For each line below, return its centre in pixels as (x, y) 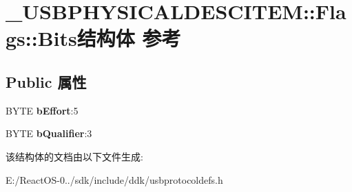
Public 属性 (46, 81)
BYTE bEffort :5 (42, 110)
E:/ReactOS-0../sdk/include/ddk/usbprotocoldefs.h (114, 179)
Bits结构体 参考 (109, 38)
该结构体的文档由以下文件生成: (74, 156)
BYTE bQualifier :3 (49, 133)
